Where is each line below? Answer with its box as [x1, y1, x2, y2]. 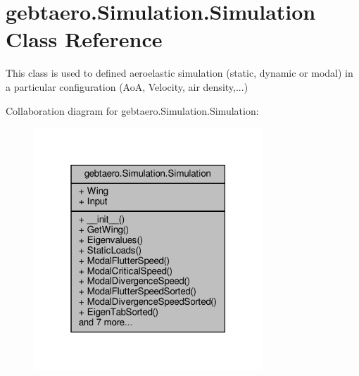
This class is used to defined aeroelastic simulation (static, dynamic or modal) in [6, 65, 353, 80]
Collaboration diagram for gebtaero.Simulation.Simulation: [6, 103, 259, 118]
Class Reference [6, 25, 163, 54]
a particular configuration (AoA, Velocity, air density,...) [6, 79, 248, 94]
